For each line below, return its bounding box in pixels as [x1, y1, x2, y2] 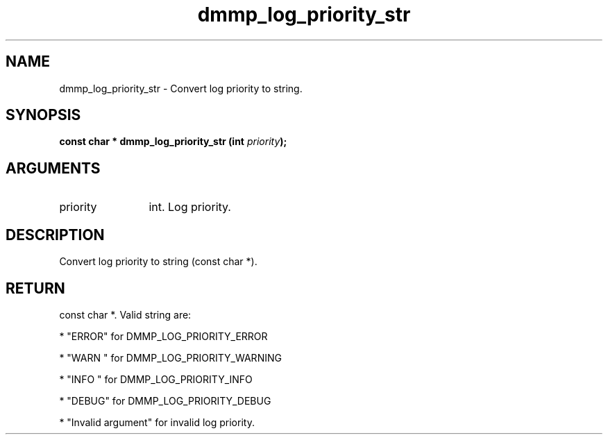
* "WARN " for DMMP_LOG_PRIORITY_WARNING [59, 351, 282, 364]
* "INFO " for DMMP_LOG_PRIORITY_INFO [59, 373, 253, 385]
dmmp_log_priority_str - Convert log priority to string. [59, 82, 303, 94]
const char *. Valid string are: [59, 308, 192, 321]
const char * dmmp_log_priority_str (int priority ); [59, 135, 287, 148]
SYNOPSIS [6, 106, 81, 124]
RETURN [6, 279, 65, 297]
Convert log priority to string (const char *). [59, 255, 257, 268]
